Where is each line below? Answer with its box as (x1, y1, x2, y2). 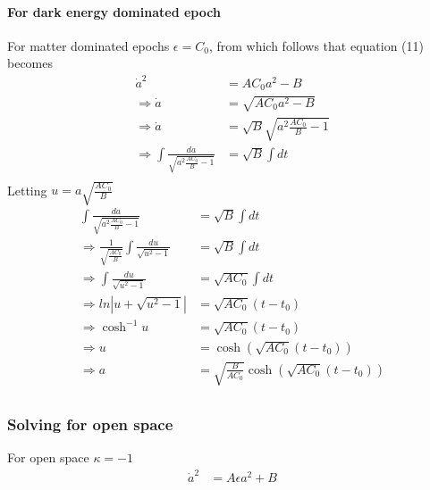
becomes (7, 54, 54, 72)
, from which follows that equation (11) (208, 36, 424, 54)
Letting (7, 180, 47, 199)
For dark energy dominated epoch (7, 2, 221, 21)
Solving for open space (7, 413, 173, 436)
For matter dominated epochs (7, 36, 170, 54)
